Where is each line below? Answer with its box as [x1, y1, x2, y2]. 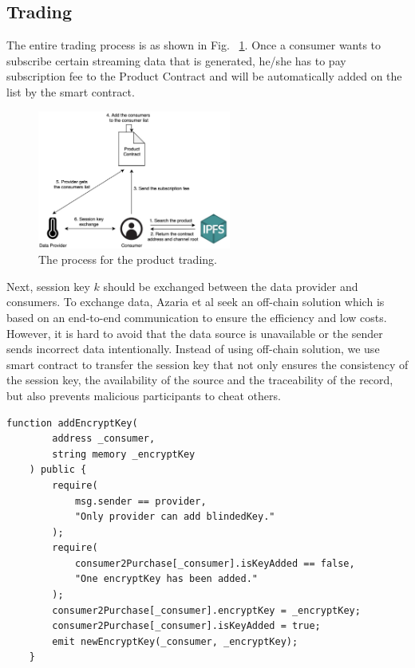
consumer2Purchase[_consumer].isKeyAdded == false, [74, 557, 355, 569]
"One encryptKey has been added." [74, 573, 258, 585]
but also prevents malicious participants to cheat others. [6, 387, 281, 403]
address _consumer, [52, 433, 156, 445]
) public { [29, 464, 87, 476]
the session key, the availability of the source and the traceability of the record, [6, 371, 393, 388]
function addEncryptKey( [6, 417, 138, 429]
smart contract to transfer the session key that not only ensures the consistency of [6, 356, 409, 372]
